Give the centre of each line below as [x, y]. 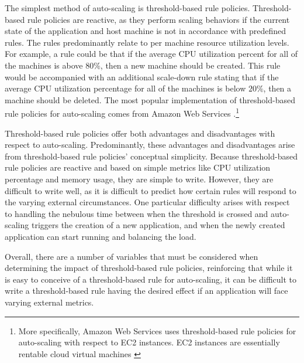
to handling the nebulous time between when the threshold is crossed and [137, 213]
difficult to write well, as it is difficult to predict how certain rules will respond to [151, 190]
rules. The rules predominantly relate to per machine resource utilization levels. [147, 42]
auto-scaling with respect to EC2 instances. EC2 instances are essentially [149, 342]
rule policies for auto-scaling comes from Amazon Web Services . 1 [122, 112]
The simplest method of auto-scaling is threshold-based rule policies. [127, 8]
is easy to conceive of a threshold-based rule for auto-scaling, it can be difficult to [151, 279]
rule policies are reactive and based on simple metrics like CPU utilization [138, 167]
